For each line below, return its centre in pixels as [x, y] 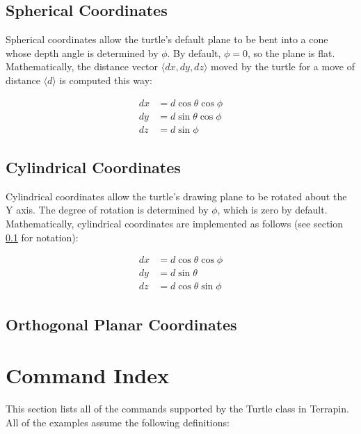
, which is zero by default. [272, 210]
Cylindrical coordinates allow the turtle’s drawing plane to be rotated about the [176, 196]
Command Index [87, 375]
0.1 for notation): [42, 237]
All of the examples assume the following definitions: [118, 422]
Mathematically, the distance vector [82, 66]
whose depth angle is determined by [82, 53]
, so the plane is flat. [291, 53]
